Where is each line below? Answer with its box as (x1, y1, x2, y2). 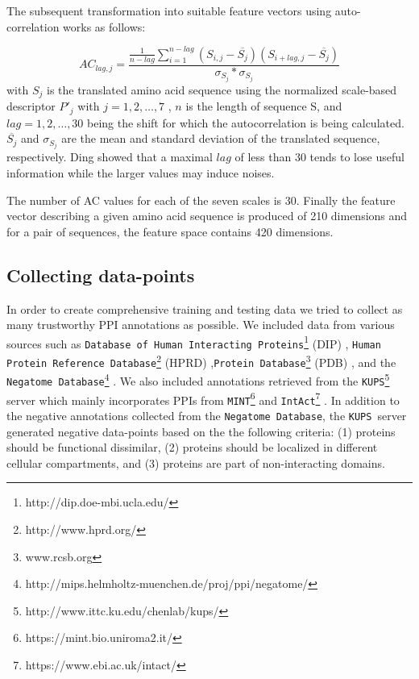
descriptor (6, 98, 56, 115)
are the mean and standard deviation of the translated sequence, (61, 130, 380, 147)
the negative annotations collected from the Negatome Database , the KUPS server (6, 407, 407, 424)
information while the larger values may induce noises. (6, 165, 275, 181)
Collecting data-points (6, 262, 195, 287)
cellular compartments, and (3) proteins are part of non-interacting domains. (6, 454, 385, 471)
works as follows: (63, 18, 146, 35)
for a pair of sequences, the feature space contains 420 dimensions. (6, 223, 334, 240)
